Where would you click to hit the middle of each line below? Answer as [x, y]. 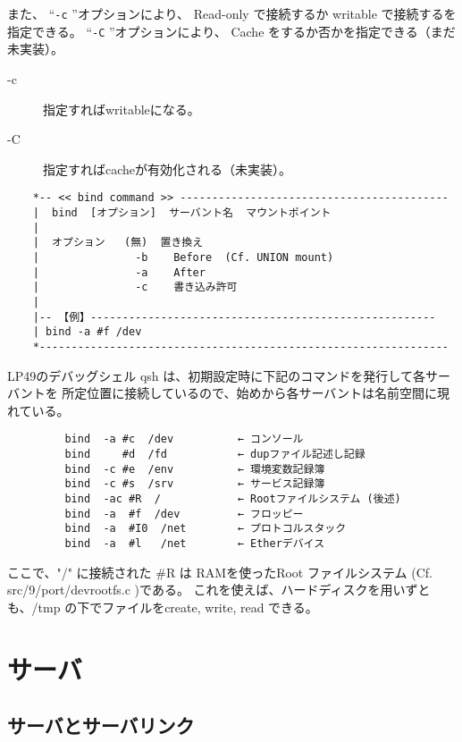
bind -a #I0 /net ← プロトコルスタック [206, 529]
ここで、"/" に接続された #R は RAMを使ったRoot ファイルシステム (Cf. [220, 572]
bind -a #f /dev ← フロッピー [184, 514]
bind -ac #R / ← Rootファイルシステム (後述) [233, 498]
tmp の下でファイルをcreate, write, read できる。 [178, 607]
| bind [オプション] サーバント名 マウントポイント [182, 212]
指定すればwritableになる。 [122, 109]
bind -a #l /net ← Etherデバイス [195, 543]
